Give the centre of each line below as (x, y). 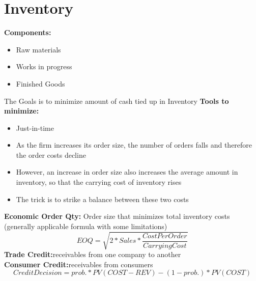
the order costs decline (51, 154)
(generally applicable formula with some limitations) (86, 226)
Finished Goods (40, 83)
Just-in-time (35, 128)
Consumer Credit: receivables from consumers (79, 264)
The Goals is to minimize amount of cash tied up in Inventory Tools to (117, 101)
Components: (28, 32)
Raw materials (38, 49)
